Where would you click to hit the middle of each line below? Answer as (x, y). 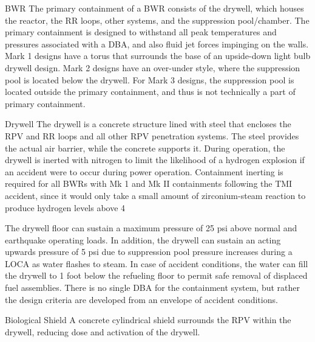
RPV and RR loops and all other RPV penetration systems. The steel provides (152, 135)
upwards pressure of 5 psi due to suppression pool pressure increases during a (149, 252)
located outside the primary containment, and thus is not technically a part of (150, 92)
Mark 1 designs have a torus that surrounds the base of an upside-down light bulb (158, 56)
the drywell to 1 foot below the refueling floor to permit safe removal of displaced (156, 275)
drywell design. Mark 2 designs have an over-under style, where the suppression (153, 67)
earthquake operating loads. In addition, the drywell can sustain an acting (143, 239)
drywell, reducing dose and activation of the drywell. (103, 331)
